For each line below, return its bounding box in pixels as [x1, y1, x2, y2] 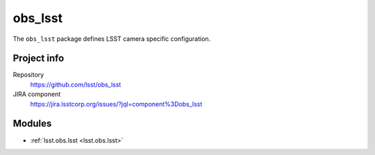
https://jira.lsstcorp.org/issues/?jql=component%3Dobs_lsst [30, 100, 203, 108]
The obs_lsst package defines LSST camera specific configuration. [12, 35, 211, 43]
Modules [12, 118, 52, 129]
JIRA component [12, 90, 61, 98]
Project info [12, 53, 65, 64]
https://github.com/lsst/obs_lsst [30, 80, 122, 89]
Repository [12, 71, 44, 79]
